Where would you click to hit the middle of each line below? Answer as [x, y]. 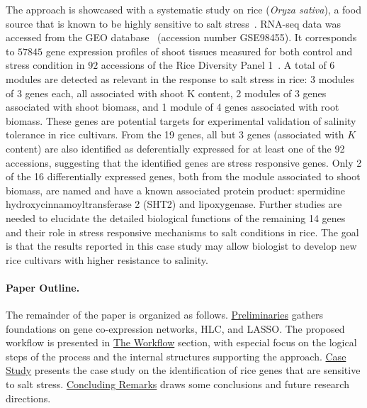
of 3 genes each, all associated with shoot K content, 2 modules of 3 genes [166, 93]
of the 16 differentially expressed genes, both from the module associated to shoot [183, 176]
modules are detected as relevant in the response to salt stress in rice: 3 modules [180, 78]
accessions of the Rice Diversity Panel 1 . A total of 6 [218, 65]
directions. [28, 398]
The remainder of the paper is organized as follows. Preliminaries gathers [165, 315]
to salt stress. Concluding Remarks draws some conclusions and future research [177, 384]
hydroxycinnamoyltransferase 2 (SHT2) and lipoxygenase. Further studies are [174, 204]
